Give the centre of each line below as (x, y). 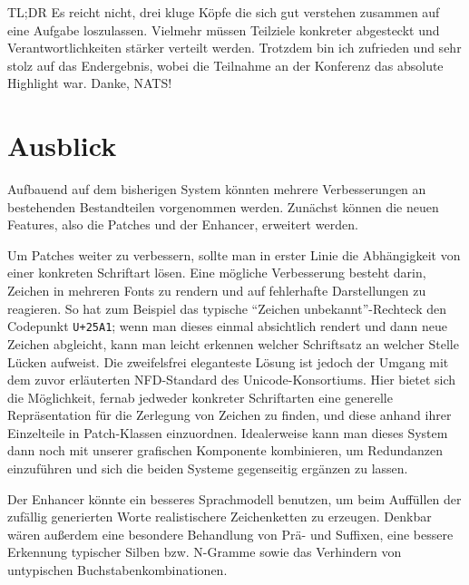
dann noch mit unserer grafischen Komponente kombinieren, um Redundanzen (225, 450)
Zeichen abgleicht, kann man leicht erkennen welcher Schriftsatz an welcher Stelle (233, 343)
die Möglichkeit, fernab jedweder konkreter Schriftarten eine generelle (200, 397)
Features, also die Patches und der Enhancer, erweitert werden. (183, 224)
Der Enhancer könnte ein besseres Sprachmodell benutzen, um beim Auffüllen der (234, 498)
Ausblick (62, 146)
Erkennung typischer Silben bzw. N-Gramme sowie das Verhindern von (205, 552)
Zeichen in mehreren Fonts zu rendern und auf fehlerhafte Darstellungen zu (217, 291)
